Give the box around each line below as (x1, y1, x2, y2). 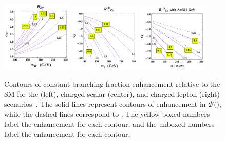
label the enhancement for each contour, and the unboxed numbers (4, 118, 215, 129)
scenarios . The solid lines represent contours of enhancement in (4, 98, 206, 109)
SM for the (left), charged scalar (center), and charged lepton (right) (4, 88, 220, 99)
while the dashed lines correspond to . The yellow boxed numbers (4, 108, 210, 119)
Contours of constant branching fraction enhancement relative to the (4, 78, 220, 89)
